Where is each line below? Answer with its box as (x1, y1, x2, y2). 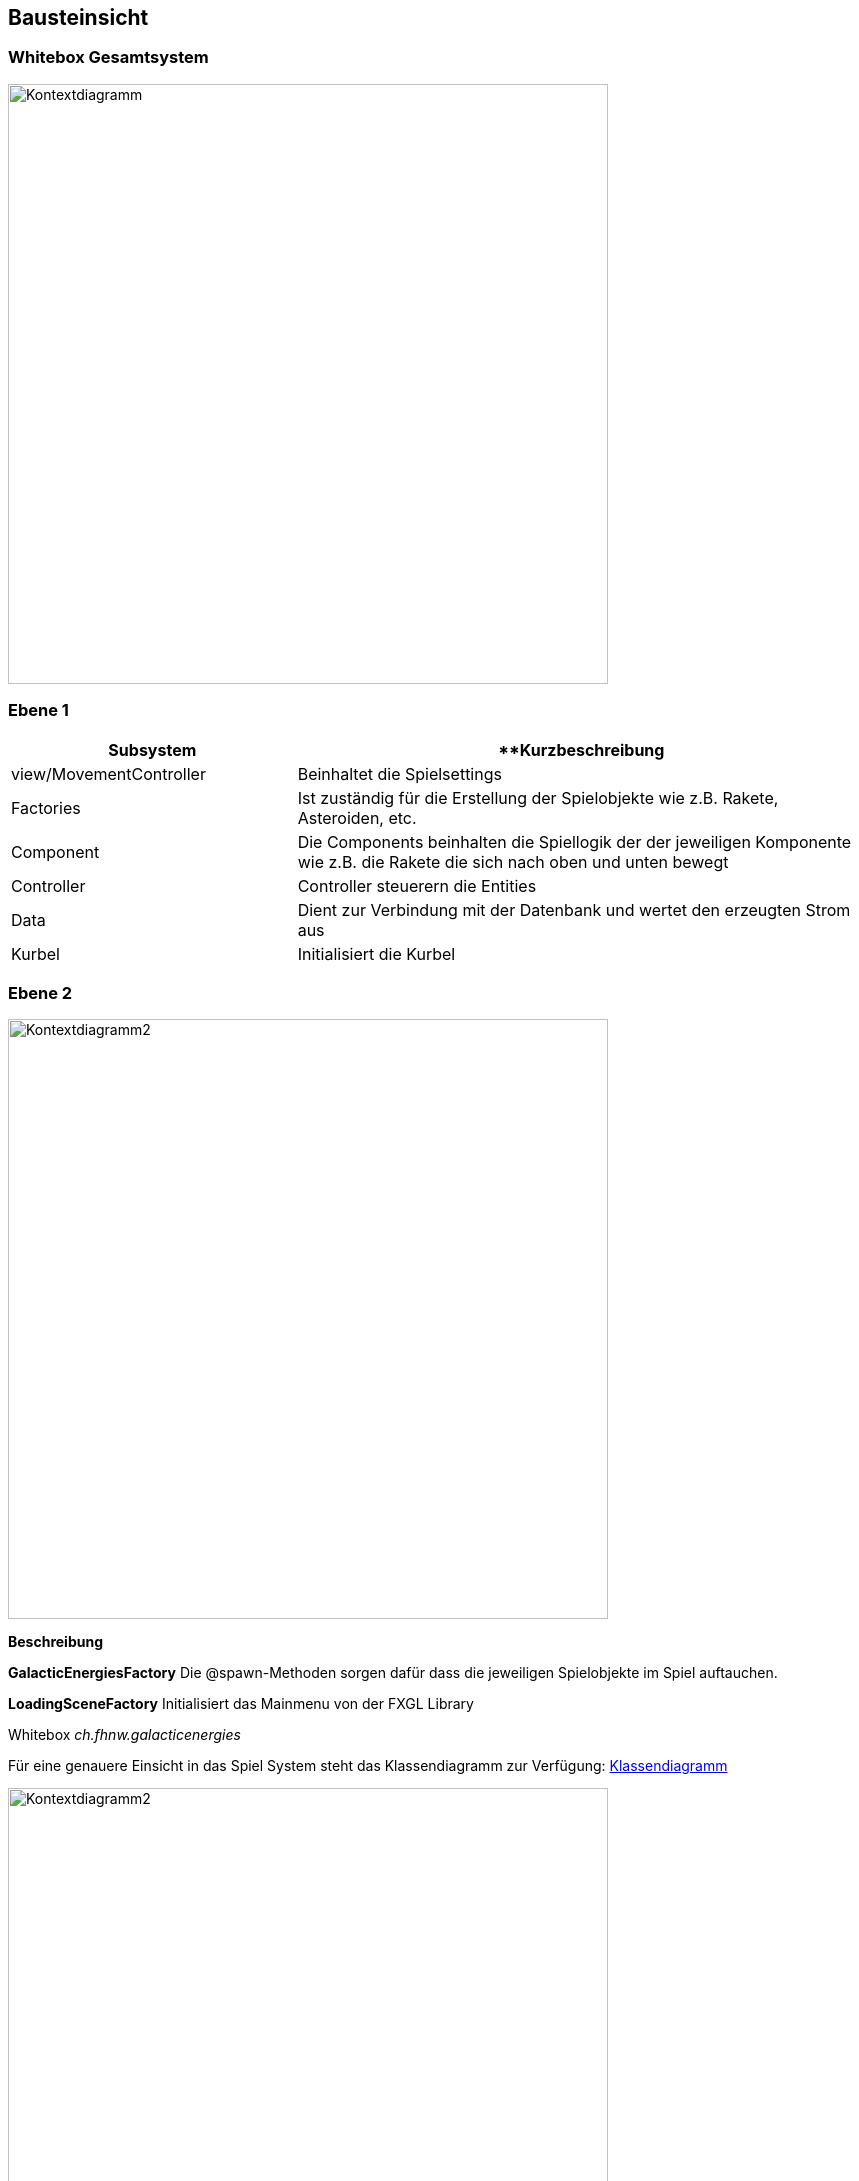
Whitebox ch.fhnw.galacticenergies (8, 1726, 241, 1744)
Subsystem (108, 739, 197, 760)
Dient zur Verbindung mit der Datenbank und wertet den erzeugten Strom (297, 899, 851, 920)
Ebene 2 (8, 982, 73, 1003)
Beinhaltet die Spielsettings (297, 763, 502, 784)
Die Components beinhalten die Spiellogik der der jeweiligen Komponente (297, 831, 852, 852)
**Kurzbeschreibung (498, 739, 665, 760)
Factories (11, 797, 81, 818)
